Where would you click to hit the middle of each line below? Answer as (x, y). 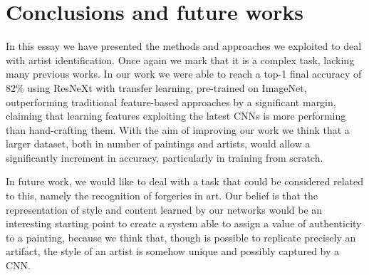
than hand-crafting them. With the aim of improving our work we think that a (178, 129)
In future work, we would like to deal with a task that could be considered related (184, 181)
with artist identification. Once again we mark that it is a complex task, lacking (180, 59)
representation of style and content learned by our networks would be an (164, 209)
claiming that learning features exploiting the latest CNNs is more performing (176, 116)
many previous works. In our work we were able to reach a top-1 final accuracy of (184, 74)
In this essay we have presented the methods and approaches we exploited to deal (184, 46)
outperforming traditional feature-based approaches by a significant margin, (171, 102)
